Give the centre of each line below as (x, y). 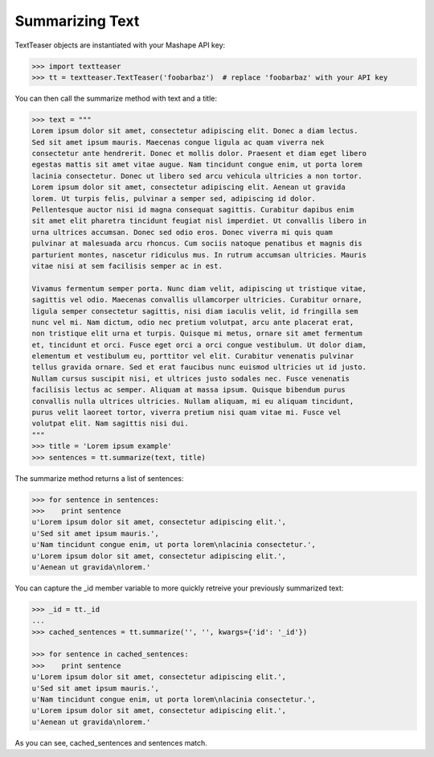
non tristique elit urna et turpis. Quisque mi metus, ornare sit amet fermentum (197, 333)
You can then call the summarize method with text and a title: (116, 98)
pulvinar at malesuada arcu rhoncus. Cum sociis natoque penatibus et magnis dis (197, 244)
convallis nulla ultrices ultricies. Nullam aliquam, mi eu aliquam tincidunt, (193, 401)
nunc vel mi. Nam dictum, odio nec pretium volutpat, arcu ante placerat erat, (193, 322)
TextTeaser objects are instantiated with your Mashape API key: (120, 45)
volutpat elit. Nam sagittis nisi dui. (110, 424)
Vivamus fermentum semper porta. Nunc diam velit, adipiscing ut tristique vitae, (199, 288)
